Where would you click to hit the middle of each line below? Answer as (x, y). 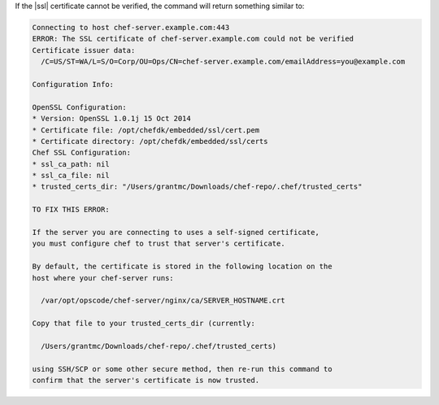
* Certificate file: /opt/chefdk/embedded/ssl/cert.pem (146, 130)
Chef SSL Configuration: (82, 153)
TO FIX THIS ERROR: (71, 210)
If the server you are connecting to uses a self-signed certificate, (176, 233)
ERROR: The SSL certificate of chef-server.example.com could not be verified (193, 39)
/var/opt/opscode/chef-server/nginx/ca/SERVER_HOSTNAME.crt (163, 300)
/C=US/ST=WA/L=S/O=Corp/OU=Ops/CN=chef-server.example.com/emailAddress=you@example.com (223, 62)
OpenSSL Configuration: (80, 107)
